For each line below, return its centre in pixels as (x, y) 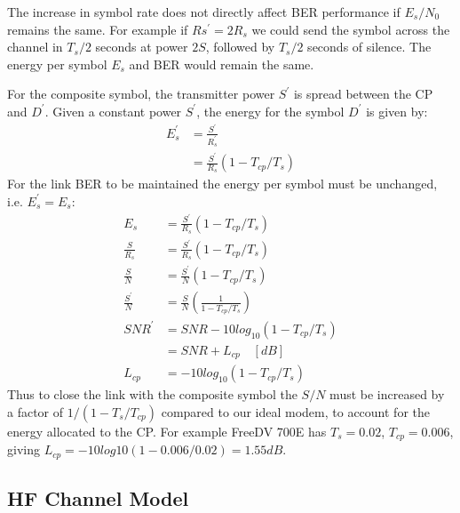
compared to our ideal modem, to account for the (295, 411)
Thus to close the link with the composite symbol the (152, 394)
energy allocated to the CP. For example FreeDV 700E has (167, 431)
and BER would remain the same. (222, 64)
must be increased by (387, 394)
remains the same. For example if (98, 29)
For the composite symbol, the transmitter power (141, 94)
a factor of (36, 411)
